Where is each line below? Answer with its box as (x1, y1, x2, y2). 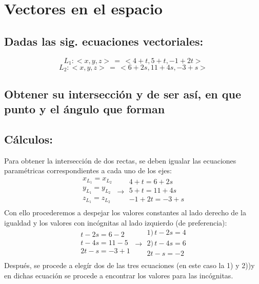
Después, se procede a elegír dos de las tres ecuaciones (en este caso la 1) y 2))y (4, 260, 255, 271)
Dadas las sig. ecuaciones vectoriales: (4, 33, 204, 49)
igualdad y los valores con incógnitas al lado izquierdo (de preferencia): (4, 217, 227, 228)
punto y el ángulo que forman (4, 101, 165, 117)
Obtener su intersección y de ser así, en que (4, 86, 242, 102)
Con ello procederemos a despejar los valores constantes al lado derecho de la (4, 207, 246, 218)
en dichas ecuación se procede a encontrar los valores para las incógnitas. (4, 270, 233, 280)
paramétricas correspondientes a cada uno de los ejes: (4, 165, 172, 176)
